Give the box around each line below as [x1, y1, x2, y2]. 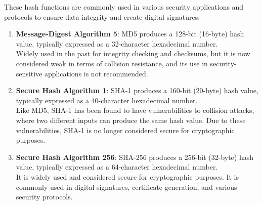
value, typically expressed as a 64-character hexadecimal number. [16, 161, 218, 172]
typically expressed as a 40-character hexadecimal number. [16, 95, 198, 105]
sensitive [16, 68, 42, 78]
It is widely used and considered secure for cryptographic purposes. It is [16, 171, 239, 182]
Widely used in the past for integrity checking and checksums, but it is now [16, 48, 250, 59]
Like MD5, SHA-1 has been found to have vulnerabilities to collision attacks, [16, 105, 254, 115]
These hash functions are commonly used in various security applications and [4, 2, 244, 12]
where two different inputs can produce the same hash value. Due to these [16, 114, 246, 125]
